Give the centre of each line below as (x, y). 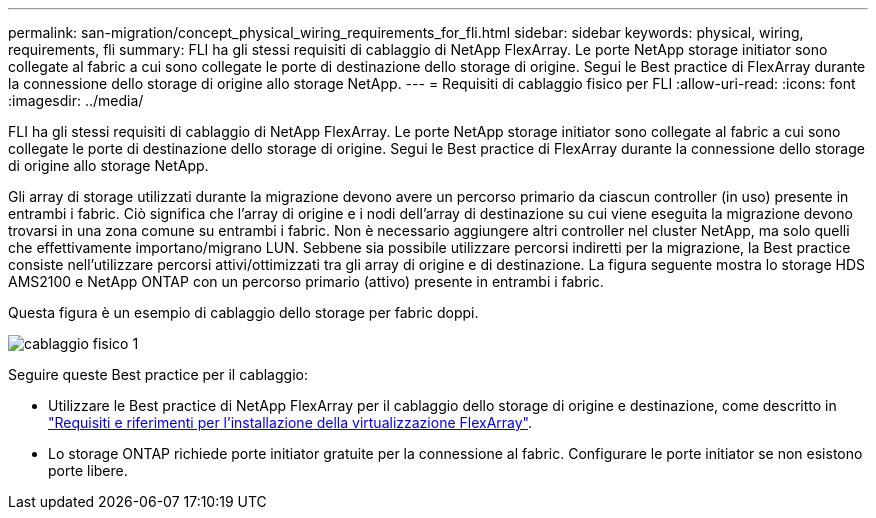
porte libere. (88, 470)
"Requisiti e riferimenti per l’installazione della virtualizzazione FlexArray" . (290, 422)
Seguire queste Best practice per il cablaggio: (158, 374)
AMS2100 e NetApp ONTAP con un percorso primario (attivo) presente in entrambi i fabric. (306, 281)
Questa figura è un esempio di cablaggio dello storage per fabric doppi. (243, 312)
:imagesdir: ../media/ (76, 100)
